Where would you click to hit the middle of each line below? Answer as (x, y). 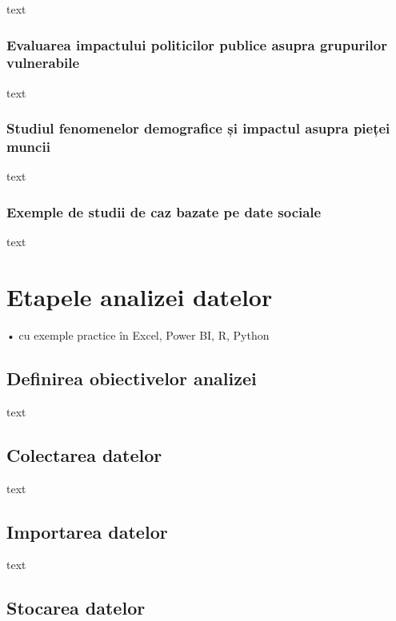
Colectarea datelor (84, 454)
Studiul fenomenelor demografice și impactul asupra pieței (198, 128)
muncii (28, 147)
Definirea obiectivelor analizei (132, 378)
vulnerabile (43, 63)
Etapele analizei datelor (140, 297)
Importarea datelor (87, 531)
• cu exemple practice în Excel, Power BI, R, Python (138, 335)
